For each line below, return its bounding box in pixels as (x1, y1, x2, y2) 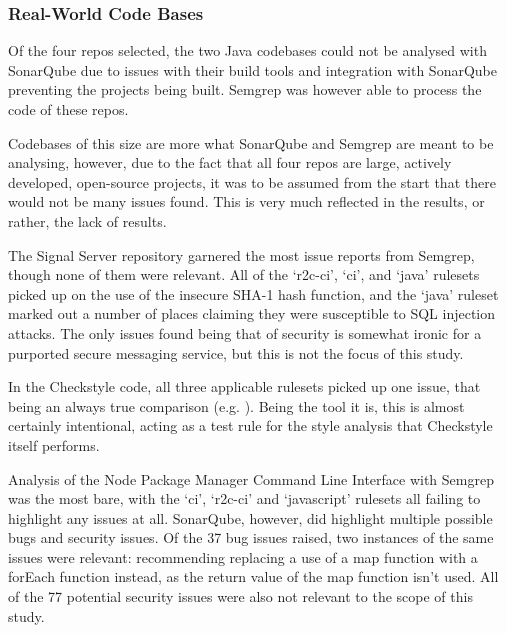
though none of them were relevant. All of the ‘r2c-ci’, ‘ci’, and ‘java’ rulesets (8, 264, 480, 285)
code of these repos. (8, 99, 129, 119)
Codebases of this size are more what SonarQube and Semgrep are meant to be (8, 132, 494, 153)
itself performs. (8, 434, 100, 455)
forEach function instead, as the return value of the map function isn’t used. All (8, 566, 499, 587)
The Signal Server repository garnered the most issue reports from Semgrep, (8, 244, 475, 265)
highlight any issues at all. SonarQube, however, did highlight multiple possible (8, 507, 493, 528)
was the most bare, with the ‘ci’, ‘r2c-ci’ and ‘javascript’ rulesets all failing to (8, 488, 481, 509)
